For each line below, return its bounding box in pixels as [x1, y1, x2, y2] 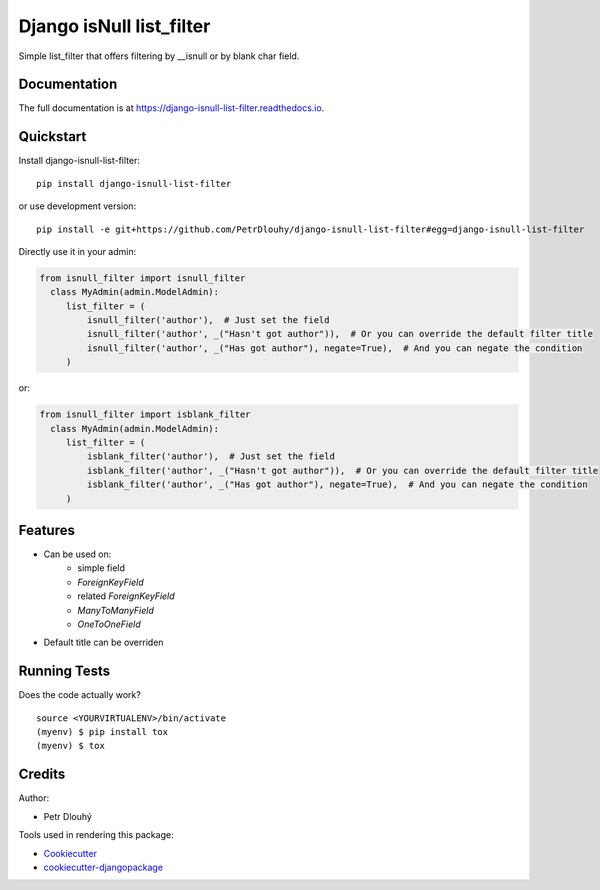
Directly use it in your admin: [18, 245, 137, 257]
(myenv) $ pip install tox [36, 726, 169, 738]
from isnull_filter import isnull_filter [39, 272, 246, 284]
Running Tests [18, 663, 110, 680]
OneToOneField [77, 618, 142, 630]
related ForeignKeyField [77, 590, 175, 602]
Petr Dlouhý [43, 810, 92, 822]
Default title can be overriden [43, 636, 164, 649]
